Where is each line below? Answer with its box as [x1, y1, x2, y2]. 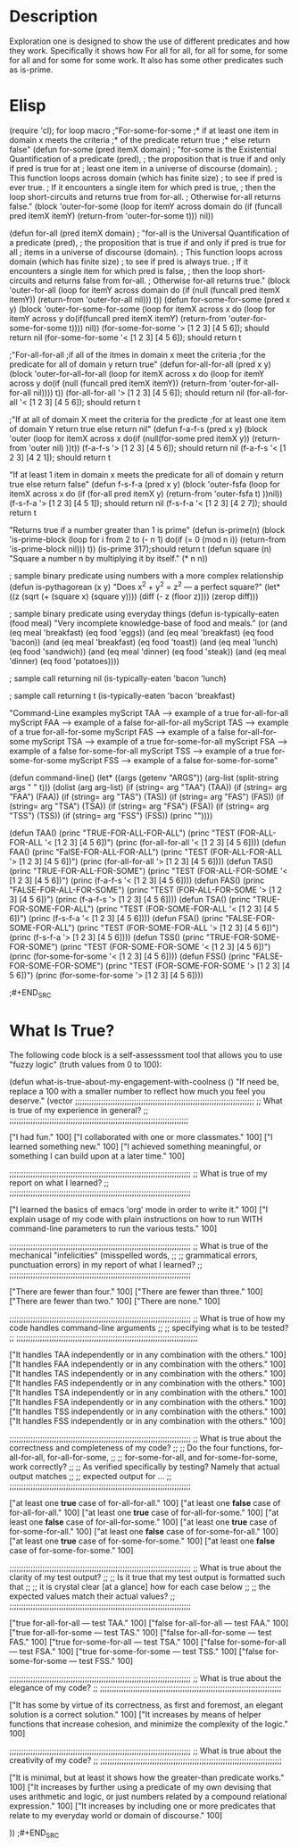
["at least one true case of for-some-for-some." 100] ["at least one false [9, 1535, 275, 1546]
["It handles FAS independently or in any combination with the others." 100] [9, 1377, 286, 1389]
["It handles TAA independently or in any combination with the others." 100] [9, 1350, 287, 1360]
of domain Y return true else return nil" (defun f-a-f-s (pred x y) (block [9, 423, 268, 434]
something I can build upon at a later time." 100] [9, 1151, 186, 1161]
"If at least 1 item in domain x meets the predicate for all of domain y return [9, 469, 284, 479]
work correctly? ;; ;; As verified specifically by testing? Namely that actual [9, 1461, 280, 1472]
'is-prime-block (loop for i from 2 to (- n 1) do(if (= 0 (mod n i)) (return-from [9, 534, 287, 545]
